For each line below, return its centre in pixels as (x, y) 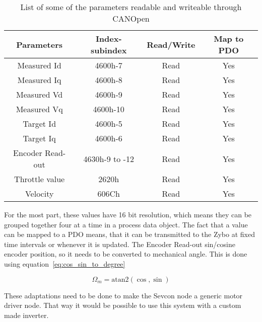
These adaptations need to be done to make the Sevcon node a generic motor (123, 295)
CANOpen (131, 18)
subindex (109, 50)
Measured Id (39, 65)
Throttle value (40, 179)
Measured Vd (40, 94)
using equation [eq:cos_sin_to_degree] (65, 263)
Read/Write (171, 44)
